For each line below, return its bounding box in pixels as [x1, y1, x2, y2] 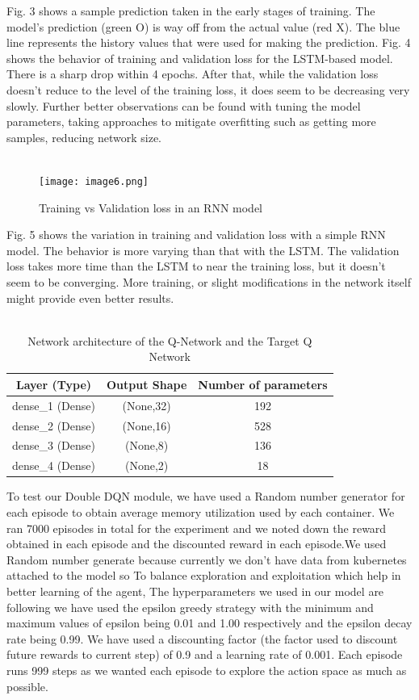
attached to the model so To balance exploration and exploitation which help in [6, 567, 401, 584]
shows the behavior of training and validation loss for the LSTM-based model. [6, 49, 393, 66]
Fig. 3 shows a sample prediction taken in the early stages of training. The [6, 2, 375, 19]
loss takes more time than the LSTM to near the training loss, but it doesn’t [6, 258, 386, 275]
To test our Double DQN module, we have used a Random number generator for [6, 488, 405, 505]
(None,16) [122, 417, 171, 434]
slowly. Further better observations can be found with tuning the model [6, 97, 361, 114]
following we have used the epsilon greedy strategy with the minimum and [6, 598, 374, 615]
